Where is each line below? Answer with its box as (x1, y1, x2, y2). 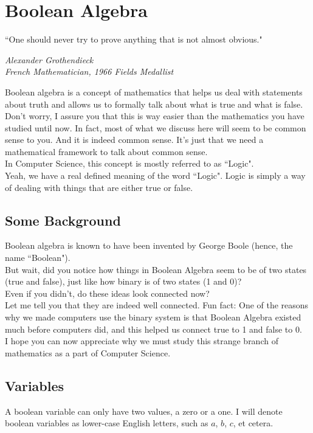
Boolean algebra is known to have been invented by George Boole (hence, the (5, 239, 293, 252)
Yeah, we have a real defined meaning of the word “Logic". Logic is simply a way (5, 169, 306, 182)
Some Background (5, 210, 121, 229)
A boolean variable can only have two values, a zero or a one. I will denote (5, 404, 283, 417)
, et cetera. (233, 417, 273, 429)
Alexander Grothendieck (5, 53, 94, 66)
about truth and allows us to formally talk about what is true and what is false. (5, 97, 303, 110)
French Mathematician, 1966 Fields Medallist (5, 65, 174, 78)
